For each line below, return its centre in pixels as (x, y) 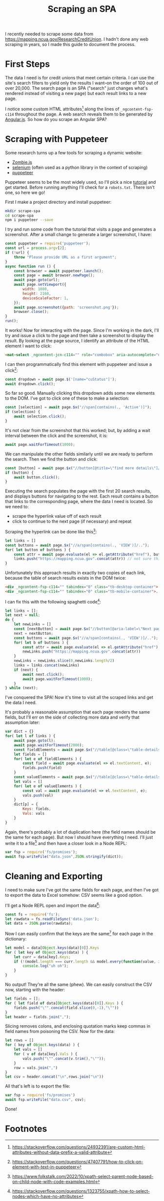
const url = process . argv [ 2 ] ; (36, 248)
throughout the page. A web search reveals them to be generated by (84, 114)
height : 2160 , (37, 293)
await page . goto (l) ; (35, 741)
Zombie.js (22, 162)
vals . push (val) (38, 795)
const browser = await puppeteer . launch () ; (59, 271)
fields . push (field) (42, 768)
